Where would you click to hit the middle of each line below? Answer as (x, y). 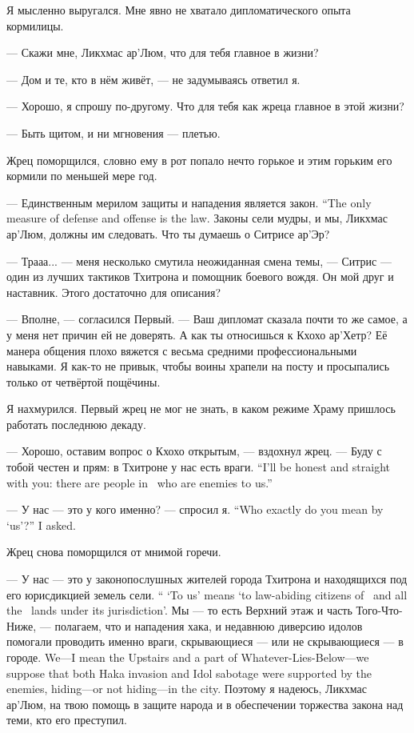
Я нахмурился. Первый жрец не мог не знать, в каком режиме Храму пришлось (201, 409)
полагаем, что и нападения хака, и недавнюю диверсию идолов (209, 625)
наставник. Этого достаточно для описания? (114, 292)
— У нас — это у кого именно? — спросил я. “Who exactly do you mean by (195, 509)
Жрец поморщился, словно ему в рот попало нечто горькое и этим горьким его (199, 160)
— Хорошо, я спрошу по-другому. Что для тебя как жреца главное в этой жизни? (205, 106)
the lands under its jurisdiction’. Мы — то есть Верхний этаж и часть (179, 610)
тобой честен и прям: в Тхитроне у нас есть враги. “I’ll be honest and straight (198, 467)
